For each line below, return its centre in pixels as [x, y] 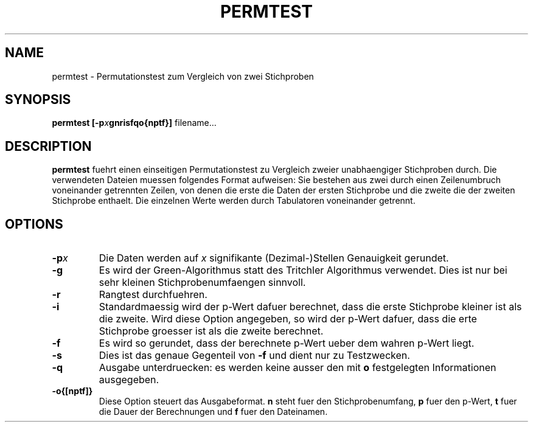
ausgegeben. [129, 380]
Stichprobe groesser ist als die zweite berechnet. [211, 331]
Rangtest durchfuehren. [153, 295]
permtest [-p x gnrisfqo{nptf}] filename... [134, 123]
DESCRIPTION [48, 146]
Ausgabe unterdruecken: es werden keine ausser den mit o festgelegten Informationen [298, 368]
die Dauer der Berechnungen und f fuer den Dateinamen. [213, 412]
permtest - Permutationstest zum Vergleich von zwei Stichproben [183, 76]
